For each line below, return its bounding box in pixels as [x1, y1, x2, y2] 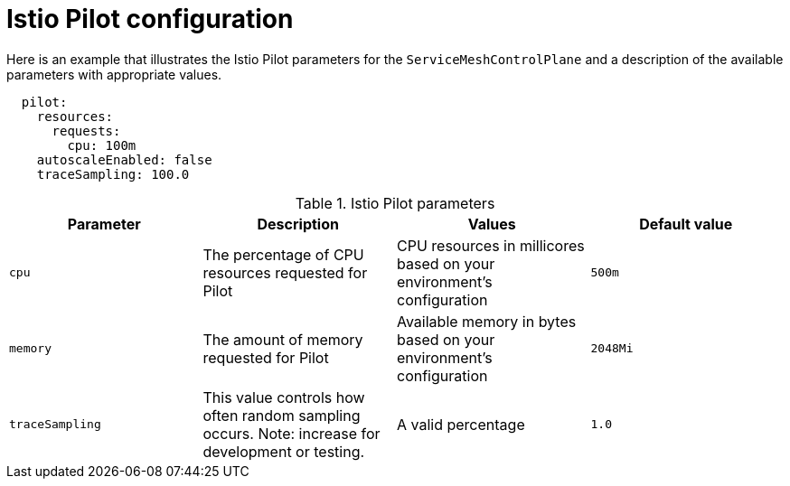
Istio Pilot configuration [6, 4, 294, 34]
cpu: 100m [67, 137, 136, 153]
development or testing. [202, 442, 365, 461]
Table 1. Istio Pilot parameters [295, 193, 495, 212]
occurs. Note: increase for [202, 424, 381, 443]
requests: [52, 123, 121, 138]
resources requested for [202, 263, 368, 282]
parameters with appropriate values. [6, 66, 222, 82]
